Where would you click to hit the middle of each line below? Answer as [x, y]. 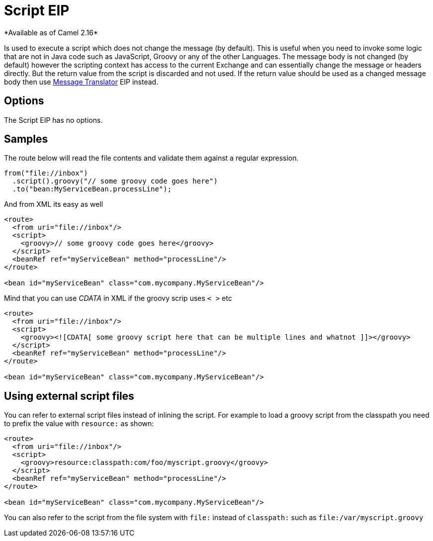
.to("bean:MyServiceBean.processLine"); [92, 189]
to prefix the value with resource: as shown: [79, 424]
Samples [26, 139]
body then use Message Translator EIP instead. [81, 82]
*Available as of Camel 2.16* [51, 32]
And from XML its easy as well [54, 204]
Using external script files [69, 396]
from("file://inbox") [46, 173]
